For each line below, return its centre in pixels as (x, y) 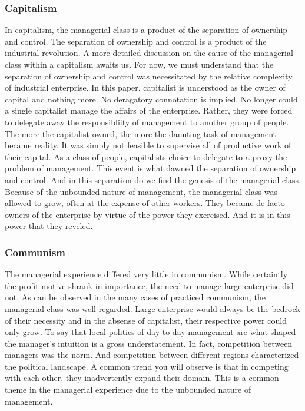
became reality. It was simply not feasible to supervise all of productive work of (148, 145)
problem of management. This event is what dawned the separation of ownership (150, 168)
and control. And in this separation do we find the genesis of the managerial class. (153, 179)
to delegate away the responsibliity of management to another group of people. (147, 122)
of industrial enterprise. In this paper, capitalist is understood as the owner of (145, 87)
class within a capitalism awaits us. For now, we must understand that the (139, 64)
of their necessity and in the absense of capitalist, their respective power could (146, 320)
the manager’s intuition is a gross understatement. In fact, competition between (149, 343)
